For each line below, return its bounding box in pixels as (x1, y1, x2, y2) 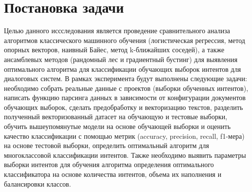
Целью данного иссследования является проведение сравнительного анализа (4, 25, 231, 36)
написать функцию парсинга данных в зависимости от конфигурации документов (4, 92, 246, 103)
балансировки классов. (4, 178, 71, 189)
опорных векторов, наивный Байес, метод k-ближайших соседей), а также (4, 44, 225, 55)
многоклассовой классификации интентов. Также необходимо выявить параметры (4, 149, 246, 160)
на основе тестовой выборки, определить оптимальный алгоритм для (4, 140, 209, 150)
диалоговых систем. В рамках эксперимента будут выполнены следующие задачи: (4, 73, 247, 84)
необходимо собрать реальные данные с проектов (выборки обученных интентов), (4, 83, 249, 93)
